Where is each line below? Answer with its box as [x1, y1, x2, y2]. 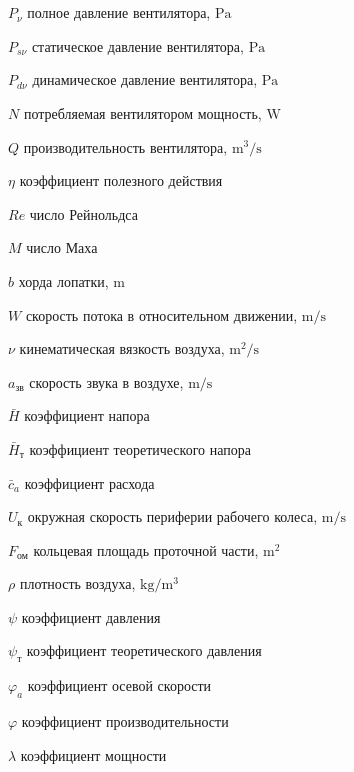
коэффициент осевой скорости [27, 675, 212, 696]
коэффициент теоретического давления [26, 640, 262, 661]
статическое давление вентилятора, [31, 35, 244, 56]
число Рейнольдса [29, 203, 138, 224]
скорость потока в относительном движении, [25, 304, 298, 325]
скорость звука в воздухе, [29, 371, 184, 392]
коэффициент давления [21, 606, 161, 627]
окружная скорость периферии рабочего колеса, [27, 506, 318, 527]
